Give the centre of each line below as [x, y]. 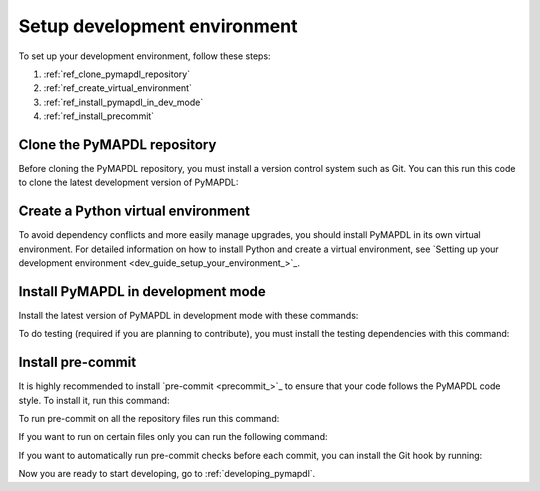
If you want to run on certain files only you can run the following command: [173, 437]
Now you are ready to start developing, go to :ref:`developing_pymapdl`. [167, 474]
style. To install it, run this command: [94, 400]
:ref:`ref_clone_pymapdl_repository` [116, 74]
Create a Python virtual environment [134, 211]
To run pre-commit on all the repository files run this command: [149, 419]
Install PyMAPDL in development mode [142, 291]
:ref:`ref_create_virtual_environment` [117, 88]
